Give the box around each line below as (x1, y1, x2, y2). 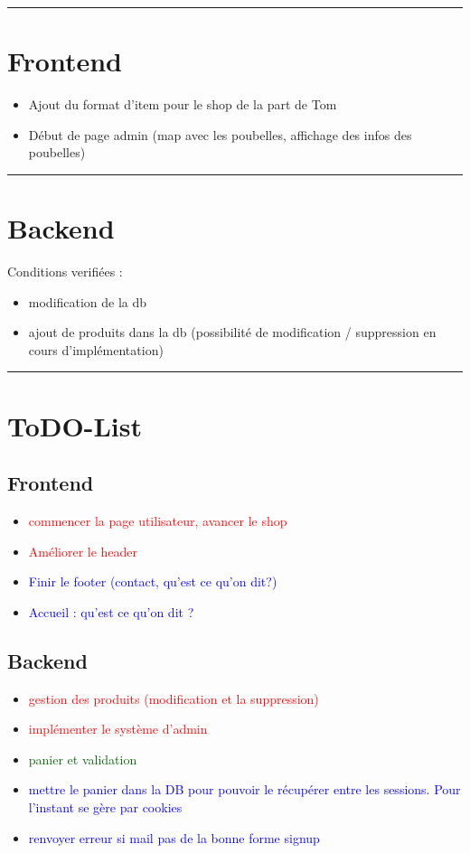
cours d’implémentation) (28, 340, 164, 359)
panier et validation (28, 749, 137, 768)
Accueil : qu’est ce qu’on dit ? (28, 602, 194, 621)
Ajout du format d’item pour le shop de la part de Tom (28, 95, 337, 114)
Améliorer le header (28, 541, 138, 560)
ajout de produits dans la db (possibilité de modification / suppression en (28, 323, 437, 342)
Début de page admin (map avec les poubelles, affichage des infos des (28, 125, 412, 144)
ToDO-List (7, 407, 142, 444)
